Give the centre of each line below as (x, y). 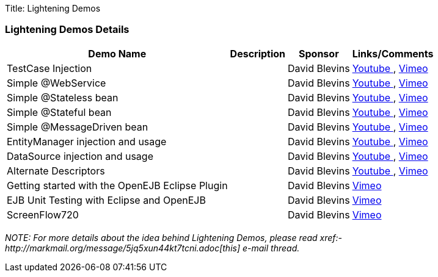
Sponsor (319, 53)
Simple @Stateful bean (59, 112)
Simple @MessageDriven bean (78, 127)
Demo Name (117, 53)
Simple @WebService (57, 83)
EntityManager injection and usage (87, 141)
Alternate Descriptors (56, 171)
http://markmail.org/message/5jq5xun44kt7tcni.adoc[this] (123, 248)
